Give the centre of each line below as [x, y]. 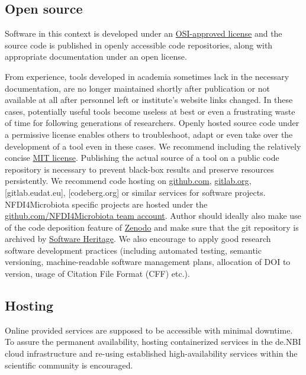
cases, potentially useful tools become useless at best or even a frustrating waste [150, 111]
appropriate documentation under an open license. [96, 56]
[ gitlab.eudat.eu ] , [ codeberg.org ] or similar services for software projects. [135, 192]
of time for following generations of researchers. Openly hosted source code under [152, 123]
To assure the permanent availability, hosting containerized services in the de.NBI [153, 342]
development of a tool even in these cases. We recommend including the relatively [153, 146]
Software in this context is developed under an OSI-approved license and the [144, 33]
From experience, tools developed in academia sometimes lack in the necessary [147, 76]
